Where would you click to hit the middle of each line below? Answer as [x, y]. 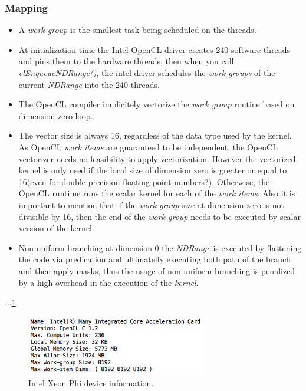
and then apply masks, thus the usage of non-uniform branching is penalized [157, 270]
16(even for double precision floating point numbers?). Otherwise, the [144, 181]
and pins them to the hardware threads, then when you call [126, 61]
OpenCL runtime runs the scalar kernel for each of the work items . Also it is [157, 193]
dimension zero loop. [56, 115]
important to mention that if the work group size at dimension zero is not [152, 204]
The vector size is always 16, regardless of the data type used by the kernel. [155, 135]
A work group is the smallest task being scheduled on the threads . [137, 30]
